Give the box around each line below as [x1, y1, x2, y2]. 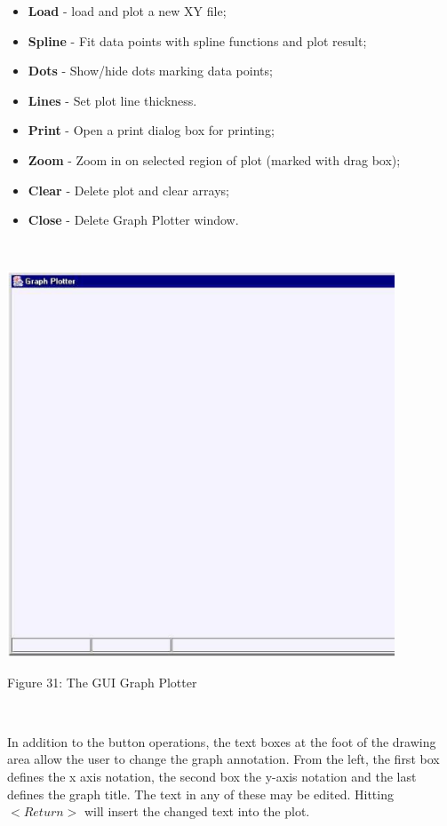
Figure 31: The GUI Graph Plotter [7, 672, 197, 691]
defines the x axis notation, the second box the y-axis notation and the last [7, 766, 417, 785]
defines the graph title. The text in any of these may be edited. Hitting [7, 784, 394, 803]
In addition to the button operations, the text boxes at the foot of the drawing [7, 732, 436, 751]
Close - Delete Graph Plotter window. [28, 210, 239, 229]
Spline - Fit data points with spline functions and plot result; [28, 31, 367, 50]
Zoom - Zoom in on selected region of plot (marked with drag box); [28, 150, 401, 169]
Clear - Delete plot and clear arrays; [28, 180, 229, 199]
